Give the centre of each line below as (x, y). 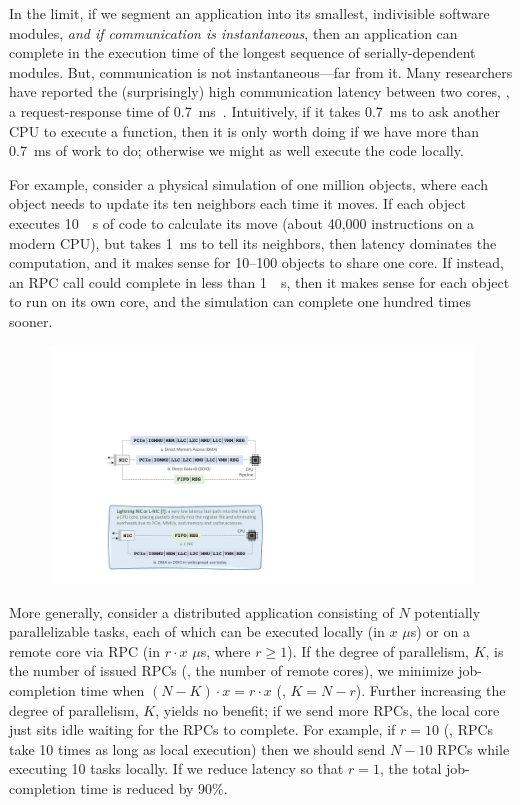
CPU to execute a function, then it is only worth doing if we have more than (244, 130)
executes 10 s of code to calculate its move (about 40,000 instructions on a (242, 222)
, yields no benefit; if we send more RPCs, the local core (327, 709)
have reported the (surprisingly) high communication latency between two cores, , (259, 91)
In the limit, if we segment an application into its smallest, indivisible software (249, 13)
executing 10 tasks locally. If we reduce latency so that (176, 768)
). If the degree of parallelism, (378, 650)
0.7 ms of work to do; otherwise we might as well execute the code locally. (236, 150)
